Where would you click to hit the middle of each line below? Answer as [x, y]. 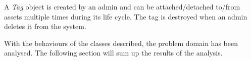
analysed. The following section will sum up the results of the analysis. [113, 53]
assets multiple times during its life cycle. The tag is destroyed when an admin [126, 16]
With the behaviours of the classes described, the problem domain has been [121, 43]
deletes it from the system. [45, 26]
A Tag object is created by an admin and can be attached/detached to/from [122, 6]
